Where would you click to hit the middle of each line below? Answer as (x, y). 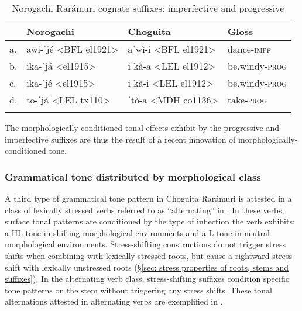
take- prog (247, 100)
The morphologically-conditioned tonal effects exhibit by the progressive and (142, 127)
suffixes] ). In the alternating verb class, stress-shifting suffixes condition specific (147, 279)
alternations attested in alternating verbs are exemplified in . (114, 301)
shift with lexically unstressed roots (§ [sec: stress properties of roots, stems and (147, 267)
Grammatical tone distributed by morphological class (133, 176)
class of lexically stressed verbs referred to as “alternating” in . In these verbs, (145, 210)
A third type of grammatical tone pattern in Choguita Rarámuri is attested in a (148, 198)
